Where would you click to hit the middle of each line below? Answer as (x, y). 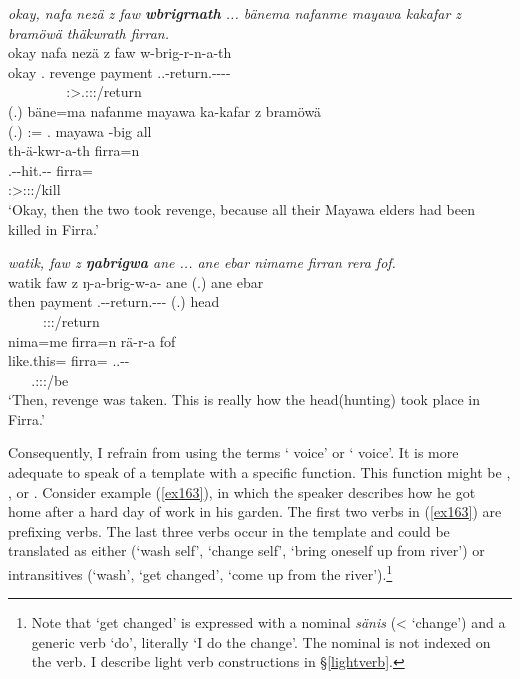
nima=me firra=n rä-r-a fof (92, 340)
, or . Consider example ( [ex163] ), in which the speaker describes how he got (242, 491)
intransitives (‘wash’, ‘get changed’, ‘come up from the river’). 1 (200, 572)
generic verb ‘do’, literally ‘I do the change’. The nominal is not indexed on (261, 641)
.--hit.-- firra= (50, 169)
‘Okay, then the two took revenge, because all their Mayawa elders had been (241, 208)
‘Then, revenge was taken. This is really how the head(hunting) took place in (244, 399)
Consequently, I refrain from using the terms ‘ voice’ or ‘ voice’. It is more (233, 452)
